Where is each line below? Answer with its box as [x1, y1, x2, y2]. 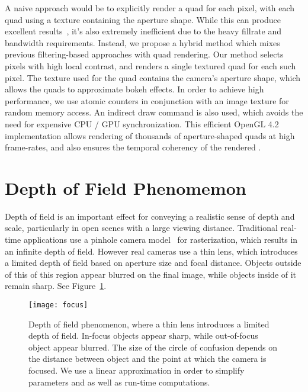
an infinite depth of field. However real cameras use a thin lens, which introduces [5, 245, 298, 257]
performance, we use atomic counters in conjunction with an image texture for [5, 94, 289, 107]
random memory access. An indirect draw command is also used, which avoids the [5, 106, 303, 118]
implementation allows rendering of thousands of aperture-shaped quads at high [5, 129, 295, 142]
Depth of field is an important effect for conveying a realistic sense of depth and [5, 210, 295, 222]
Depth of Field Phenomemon [5, 175, 246, 200]
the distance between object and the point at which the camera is [28, 352, 267, 365]
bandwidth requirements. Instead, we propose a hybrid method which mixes [5, 36, 280, 49]
